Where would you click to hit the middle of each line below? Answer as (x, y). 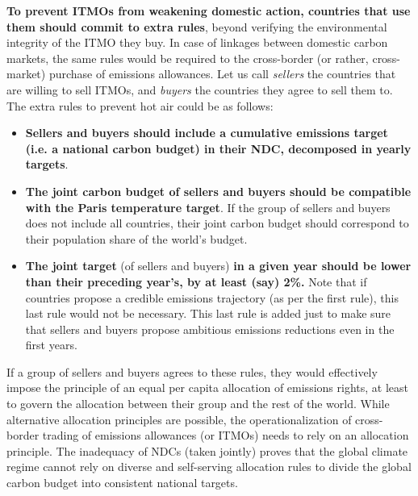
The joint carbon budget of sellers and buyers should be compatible (218, 191)
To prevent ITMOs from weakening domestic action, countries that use (209, 10)
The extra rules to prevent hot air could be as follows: (140, 105)
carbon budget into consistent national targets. (122, 483)
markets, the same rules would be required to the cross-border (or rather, (188, 58)
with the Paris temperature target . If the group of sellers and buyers (208, 207)
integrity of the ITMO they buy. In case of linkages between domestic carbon (197, 42)
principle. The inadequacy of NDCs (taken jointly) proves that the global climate (207, 450)
